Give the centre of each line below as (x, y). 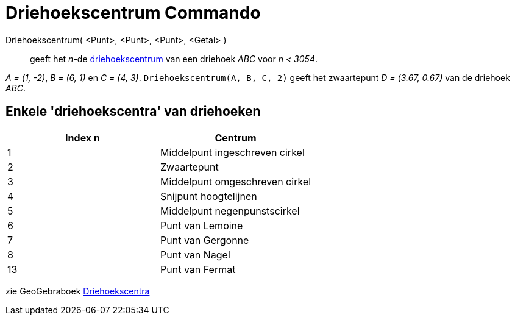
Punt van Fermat (198, 269)
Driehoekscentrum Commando (133, 13)
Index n (83, 137)
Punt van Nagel (195, 254)
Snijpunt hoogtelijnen (209, 196)
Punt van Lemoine (202, 225)
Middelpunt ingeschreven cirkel (233, 152)
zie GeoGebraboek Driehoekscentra (78, 291)
